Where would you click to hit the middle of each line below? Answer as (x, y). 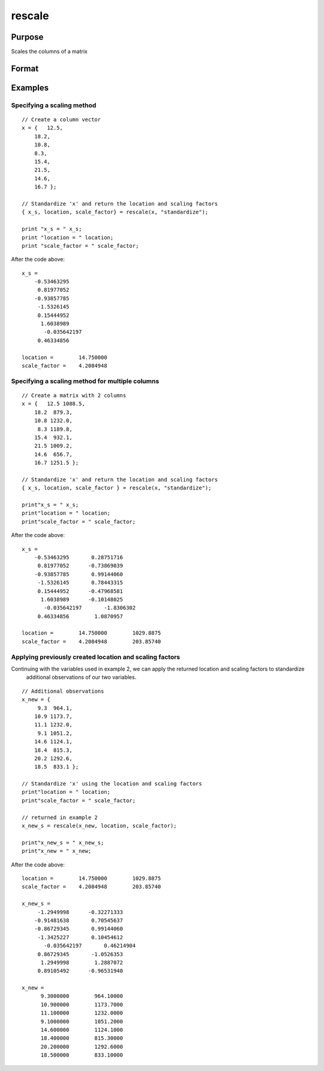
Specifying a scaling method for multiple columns (85, 381)
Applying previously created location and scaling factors (95, 657)
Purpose (27, 37)
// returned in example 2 (60, 817)
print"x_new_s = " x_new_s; (63, 842)
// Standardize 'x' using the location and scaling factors (112, 784)
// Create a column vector (61, 120)
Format (25, 68)
